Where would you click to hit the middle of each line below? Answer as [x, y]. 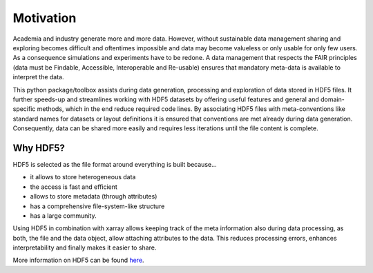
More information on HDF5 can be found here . [78, 260]
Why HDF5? [39, 148]
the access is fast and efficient [74, 187]
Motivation [45, 18]
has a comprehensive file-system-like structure [97, 206]
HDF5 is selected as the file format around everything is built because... [115, 164]
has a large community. [63, 215]
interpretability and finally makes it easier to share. [85, 247]
